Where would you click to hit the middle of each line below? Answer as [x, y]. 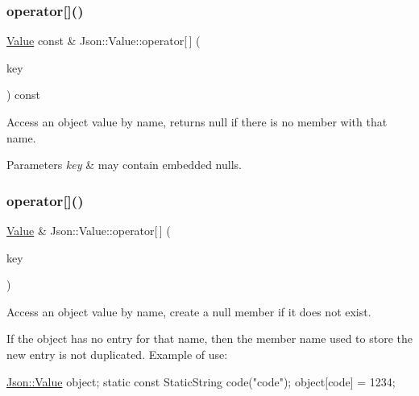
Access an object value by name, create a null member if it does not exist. [189, 311]
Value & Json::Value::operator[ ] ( [89, 230]
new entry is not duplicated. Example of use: [117, 354]
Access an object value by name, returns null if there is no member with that [197, 122]
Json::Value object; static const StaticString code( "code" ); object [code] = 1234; [201, 381]
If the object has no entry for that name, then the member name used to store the [209, 338]
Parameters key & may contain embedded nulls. [124, 165]
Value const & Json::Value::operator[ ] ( [104, 41]
